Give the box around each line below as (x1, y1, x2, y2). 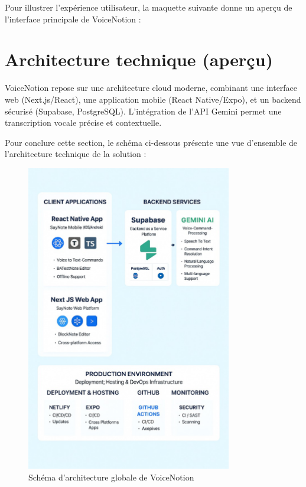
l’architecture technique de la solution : (5, 148, 147, 160)
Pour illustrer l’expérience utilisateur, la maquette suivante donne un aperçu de (5, 1, 292, 13)
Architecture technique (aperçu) (5, 47, 274, 71)
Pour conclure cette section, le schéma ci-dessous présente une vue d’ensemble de (5, 136, 298, 148)
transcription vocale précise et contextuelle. (5, 116, 162, 129)
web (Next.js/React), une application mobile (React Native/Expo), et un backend (5, 93, 301, 105)
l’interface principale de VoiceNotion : (5, 12, 141, 25)
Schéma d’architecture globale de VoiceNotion (28, 470, 194, 483)
